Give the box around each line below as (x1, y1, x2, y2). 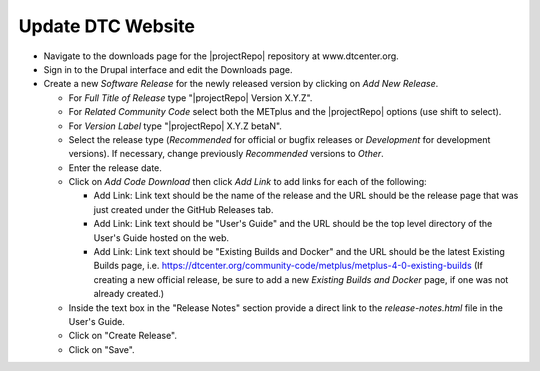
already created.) (93, 288, 165, 300)
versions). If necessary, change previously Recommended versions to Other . (68, 148, 384, 160)
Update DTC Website (18, 15, 195, 37)
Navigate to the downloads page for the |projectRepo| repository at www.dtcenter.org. (43, 50, 399, 62)
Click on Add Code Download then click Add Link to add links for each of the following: (68, 176, 427, 188)
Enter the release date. (68, 161, 162, 174)
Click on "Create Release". (68, 330, 177, 342)
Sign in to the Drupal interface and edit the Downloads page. (43, 63, 293, 75)
